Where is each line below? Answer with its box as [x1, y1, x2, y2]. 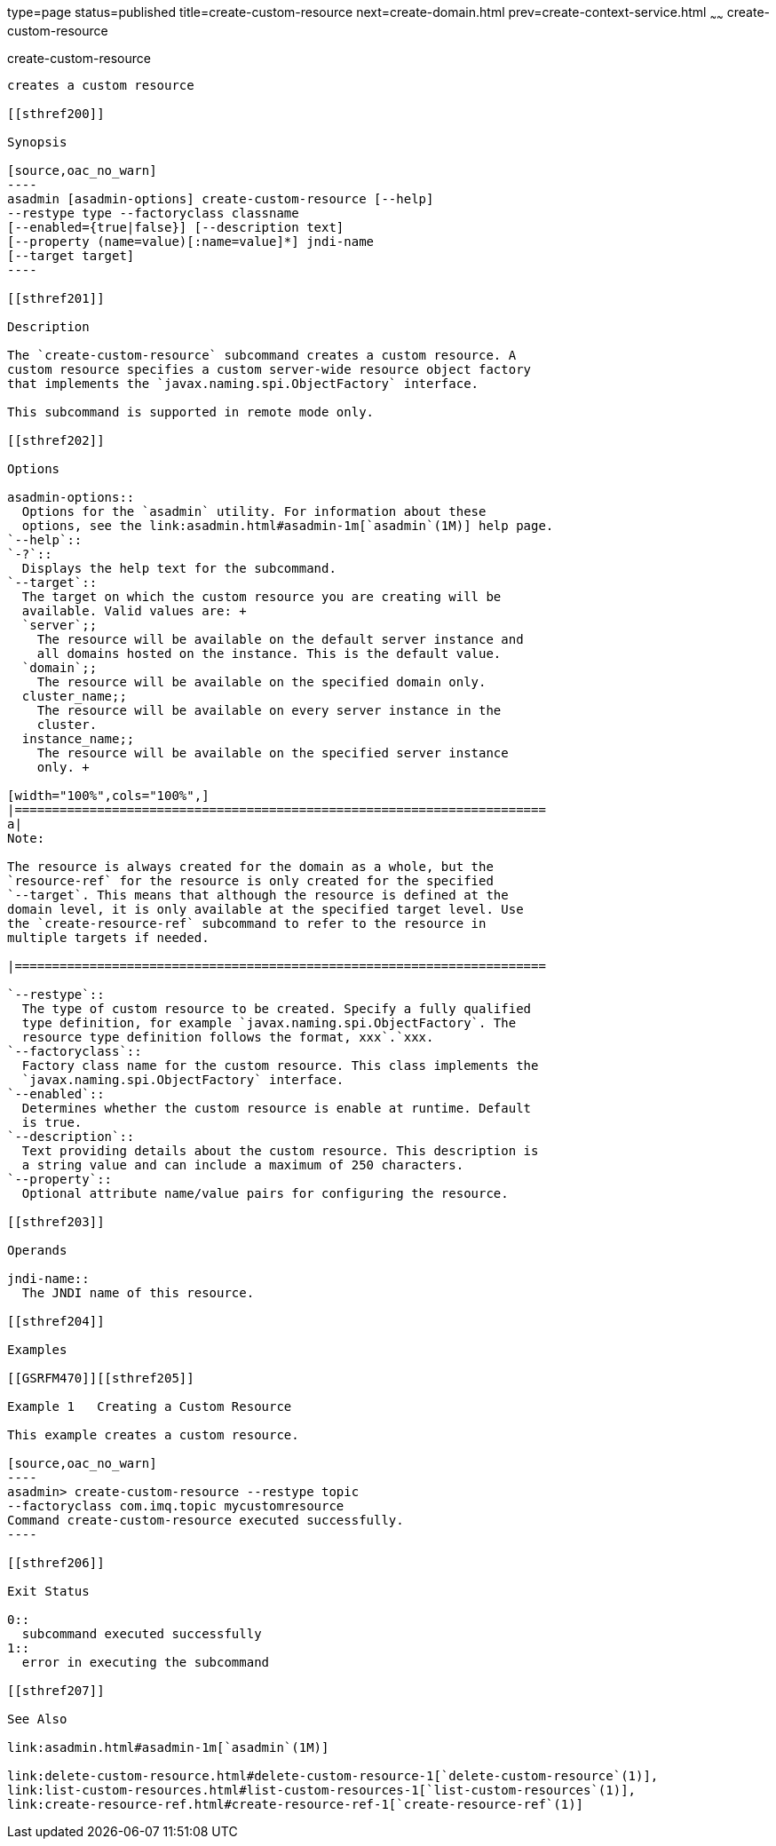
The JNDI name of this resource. [21, 1285, 255, 1300]
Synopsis [7, 134, 67, 149]
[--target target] [7, 248, 135, 263]
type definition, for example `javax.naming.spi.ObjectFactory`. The [21, 1015, 517, 1030]
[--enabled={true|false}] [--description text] [7, 219, 344, 234]
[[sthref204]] [7, 1313, 105, 1328]
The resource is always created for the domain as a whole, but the [7, 859, 494, 874]
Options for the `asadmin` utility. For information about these [21, 503, 487, 519]
